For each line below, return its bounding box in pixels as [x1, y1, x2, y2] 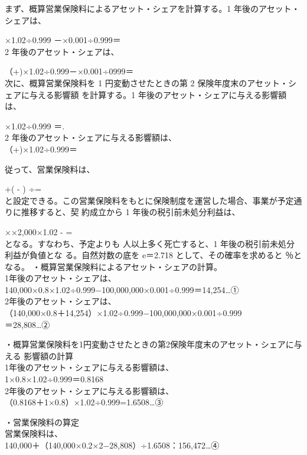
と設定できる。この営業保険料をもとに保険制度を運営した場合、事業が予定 [5, 194, 294, 206]
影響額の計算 [24, 349, 74, 362]
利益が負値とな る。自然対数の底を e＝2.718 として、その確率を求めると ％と [5, 249, 302, 261]
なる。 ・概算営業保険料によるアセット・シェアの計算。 [5, 260, 222, 272]
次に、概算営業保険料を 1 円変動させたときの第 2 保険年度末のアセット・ [5, 76, 288, 89]
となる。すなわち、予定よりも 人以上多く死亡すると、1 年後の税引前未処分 [5, 237, 295, 249]
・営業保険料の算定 [5, 415, 79, 428]
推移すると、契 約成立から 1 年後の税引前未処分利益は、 [21, 206, 240, 218]
